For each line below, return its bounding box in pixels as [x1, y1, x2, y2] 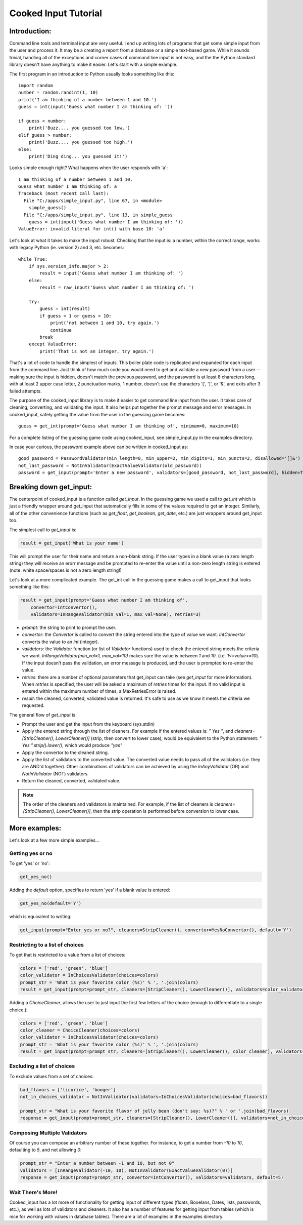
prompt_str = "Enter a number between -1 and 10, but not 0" [20, 1160, 175, 1166]
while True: [18, 256, 48, 262]
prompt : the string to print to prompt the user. [22, 624, 117, 630]
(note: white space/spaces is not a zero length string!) [9, 567, 122, 573]
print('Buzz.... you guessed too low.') [28, 125, 131, 131]
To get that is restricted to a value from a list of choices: [9, 952, 126, 958]
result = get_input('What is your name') [20, 540, 124, 546]
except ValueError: [28, 341, 77, 347]
